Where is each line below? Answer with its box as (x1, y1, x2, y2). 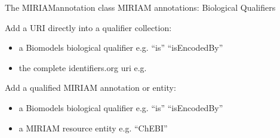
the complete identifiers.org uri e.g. (19, 61, 147, 73)
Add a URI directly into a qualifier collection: (5, 21, 172, 33)
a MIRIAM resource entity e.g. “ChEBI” (19, 121, 168, 134)
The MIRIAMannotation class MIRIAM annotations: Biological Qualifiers (5, 1, 276, 13)
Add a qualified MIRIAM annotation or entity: (5, 81, 176, 94)
